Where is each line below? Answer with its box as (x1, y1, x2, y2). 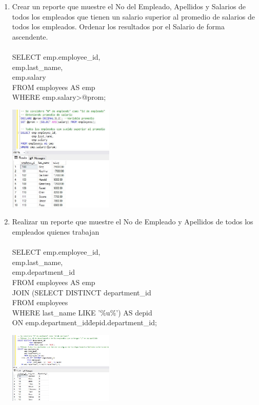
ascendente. (12, 31, 48, 42)
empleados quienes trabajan (12, 226, 99, 237)
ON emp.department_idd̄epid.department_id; (12, 317, 157, 328)
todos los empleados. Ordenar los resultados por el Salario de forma (12, 21, 225, 32)
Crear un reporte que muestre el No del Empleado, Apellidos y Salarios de (12, 1, 246, 11)
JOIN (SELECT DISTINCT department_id (12, 287, 151, 297)
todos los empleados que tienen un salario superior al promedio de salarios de (12, 11, 255, 22)
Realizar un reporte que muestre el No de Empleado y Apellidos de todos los (12, 216, 253, 227)
